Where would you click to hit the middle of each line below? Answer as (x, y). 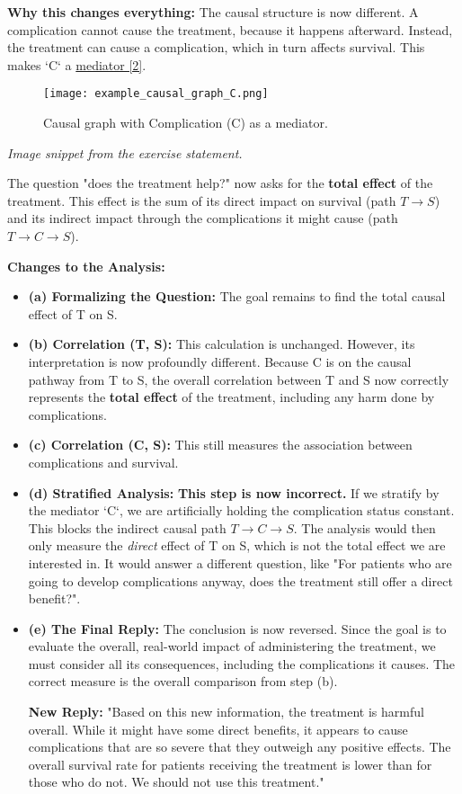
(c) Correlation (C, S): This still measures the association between (220, 445)
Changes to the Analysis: (86, 266)
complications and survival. (103, 462)
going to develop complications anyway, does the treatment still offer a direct (240, 580)
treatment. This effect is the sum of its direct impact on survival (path (202, 200)
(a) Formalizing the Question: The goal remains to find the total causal (237, 296)
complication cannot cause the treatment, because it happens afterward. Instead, (230, 29)
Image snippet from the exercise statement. (125, 152)
